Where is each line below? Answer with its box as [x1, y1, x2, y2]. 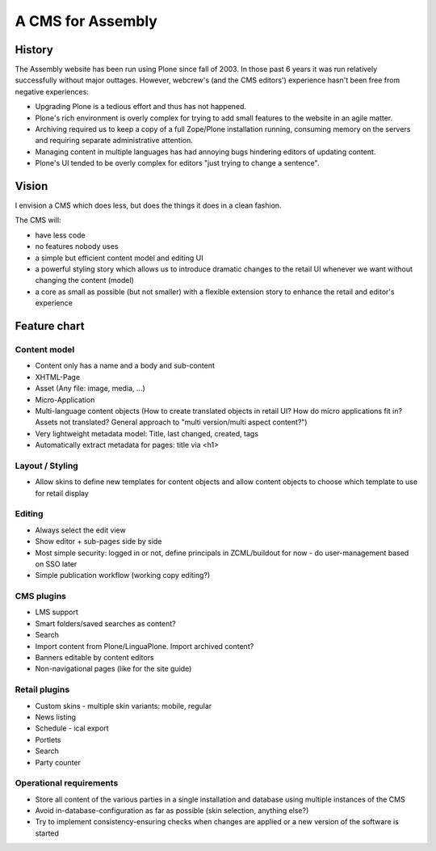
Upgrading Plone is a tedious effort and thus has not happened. [35, 102, 246, 112]
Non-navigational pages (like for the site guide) [35, 664, 192, 674]
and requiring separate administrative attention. [35, 136, 193, 145]
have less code [35, 230, 86, 240]
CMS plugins [15, 591, 66, 602]
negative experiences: [15, 86, 89, 96]
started [35, 828, 60, 838]
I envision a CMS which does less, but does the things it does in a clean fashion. [15, 200, 282, 210]
